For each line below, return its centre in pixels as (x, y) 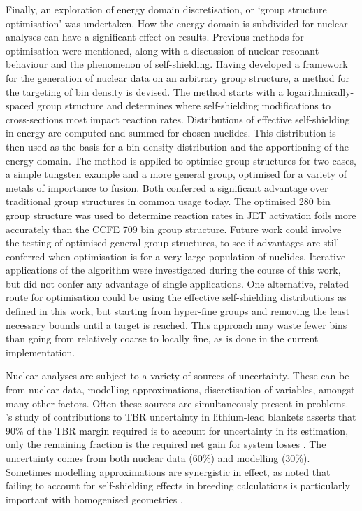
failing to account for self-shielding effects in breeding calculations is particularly (178, 485)
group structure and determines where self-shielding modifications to (184, 105)
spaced (20, 105)
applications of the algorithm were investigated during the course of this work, (173, 270)
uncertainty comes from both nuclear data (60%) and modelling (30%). (158, 458)
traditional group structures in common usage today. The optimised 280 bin (168, 201)
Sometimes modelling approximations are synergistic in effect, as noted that (168, 471)
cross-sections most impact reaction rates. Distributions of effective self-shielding (178, 119)
